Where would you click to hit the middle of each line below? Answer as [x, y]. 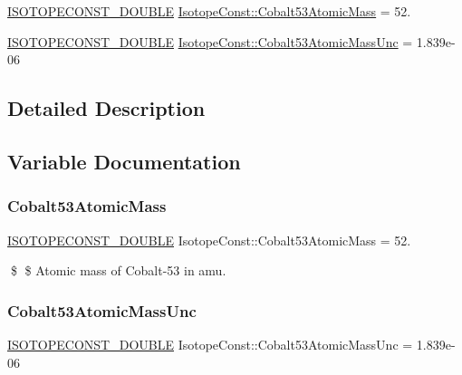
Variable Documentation [124, 161]
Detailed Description [106, 108]
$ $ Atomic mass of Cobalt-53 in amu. [118, 270]
